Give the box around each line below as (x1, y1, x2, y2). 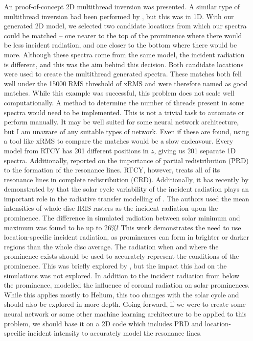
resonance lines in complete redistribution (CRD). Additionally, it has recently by (4, 174, 249, 184)
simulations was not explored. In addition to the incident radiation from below (4, 270, 240, 280)
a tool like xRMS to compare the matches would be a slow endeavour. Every (4, 136, 233, 146)
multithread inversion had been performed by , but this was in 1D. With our (4, 11, 234, 21)
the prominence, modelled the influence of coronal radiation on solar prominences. (4, 280, 250, 290)
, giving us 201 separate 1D (154, 145, 236, 155)
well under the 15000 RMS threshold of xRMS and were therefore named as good (4, 78, 248, 88)
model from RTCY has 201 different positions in (4, 145, 149, 155)
